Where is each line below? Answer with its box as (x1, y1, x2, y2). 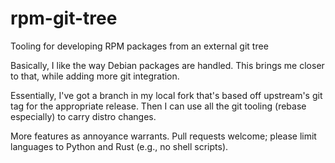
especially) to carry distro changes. (10, 110, 157, 122)
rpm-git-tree (10, 7, 118, 30)
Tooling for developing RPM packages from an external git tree (10, 40, 269, 52)
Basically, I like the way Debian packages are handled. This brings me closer (10, 59, 325, 71)
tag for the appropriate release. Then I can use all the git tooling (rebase (10, 100, 307, 112)
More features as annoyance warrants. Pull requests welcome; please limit (10, 130, 317, 142)
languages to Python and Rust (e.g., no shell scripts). (10, 140, 229, 152)
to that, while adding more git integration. (10, 70, 180, 82)
